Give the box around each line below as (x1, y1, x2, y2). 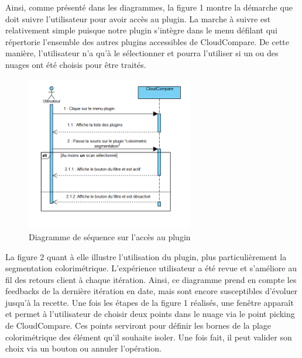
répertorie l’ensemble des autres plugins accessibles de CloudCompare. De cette (5, 35, 290, 47)
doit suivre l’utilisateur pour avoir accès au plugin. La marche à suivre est (5, 12, 271, 25)
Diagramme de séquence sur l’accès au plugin (29, 230, 191, 243)
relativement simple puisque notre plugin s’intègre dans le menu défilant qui (5, 24, 277, 36)
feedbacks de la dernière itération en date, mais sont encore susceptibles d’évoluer (5, 285, 298, 297)
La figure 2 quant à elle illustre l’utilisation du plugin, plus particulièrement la (5, 250, 287, 262)
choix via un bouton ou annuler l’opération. (5, 342, 162, 354)
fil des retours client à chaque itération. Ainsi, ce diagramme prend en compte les (5, 273, 297, 285)
